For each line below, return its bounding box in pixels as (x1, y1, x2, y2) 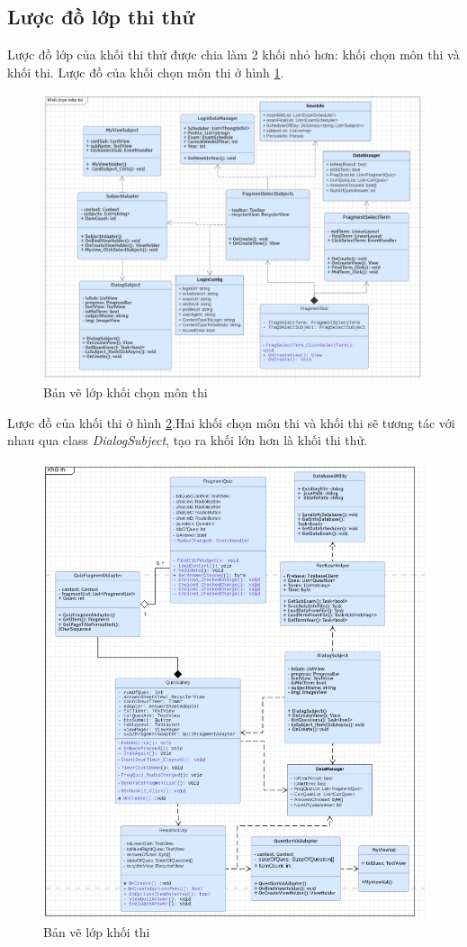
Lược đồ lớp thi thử (7, 3, 195, 31)
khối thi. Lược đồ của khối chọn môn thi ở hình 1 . (7, 62, 284, 81)
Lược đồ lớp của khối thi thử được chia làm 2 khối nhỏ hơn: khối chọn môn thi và (7, 45, 460, 64)
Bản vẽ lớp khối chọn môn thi (43, 383, 208, 402)
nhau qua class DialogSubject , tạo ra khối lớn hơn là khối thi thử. (7, 431, 368, 450)
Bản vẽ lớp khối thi (43, 923, 150, 941)
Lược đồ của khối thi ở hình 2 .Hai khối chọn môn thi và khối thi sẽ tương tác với (7, 413, 455, 432)
